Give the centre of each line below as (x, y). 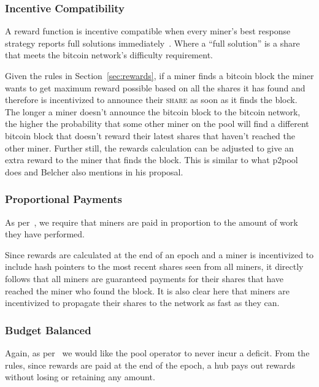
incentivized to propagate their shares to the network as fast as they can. (142, 303)
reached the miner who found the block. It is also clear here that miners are (147, 290)
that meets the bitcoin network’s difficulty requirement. (109, 55)
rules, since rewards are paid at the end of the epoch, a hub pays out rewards (150, 365)
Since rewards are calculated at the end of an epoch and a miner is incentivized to (159, 254)
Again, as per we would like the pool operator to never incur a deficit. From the (157, 352)
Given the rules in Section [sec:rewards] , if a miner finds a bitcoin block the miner (159, 75)
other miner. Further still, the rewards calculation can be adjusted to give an (149, 148)
